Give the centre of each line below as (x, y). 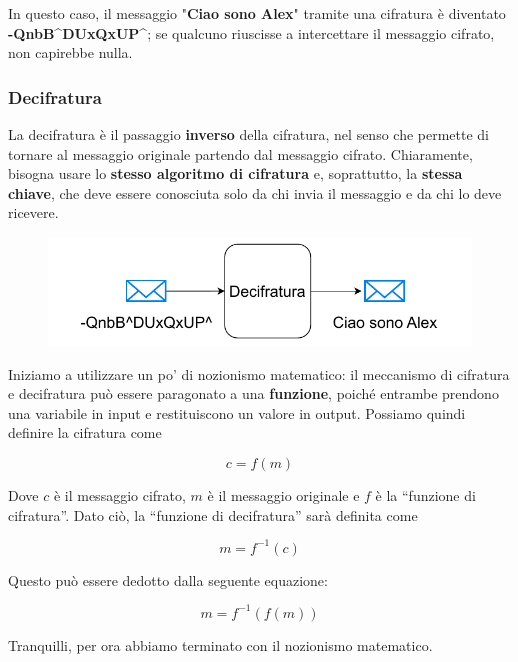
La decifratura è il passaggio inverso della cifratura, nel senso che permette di (249, 134)
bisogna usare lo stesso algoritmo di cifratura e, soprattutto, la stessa (235, 173)
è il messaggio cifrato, (119, 495)
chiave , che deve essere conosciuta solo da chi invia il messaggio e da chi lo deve (255, 192)
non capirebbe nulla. (70, 52)
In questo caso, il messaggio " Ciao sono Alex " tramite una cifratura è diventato (257, 13)
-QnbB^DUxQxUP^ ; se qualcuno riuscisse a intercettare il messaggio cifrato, (251, 32)
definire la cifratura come (85, 432)
